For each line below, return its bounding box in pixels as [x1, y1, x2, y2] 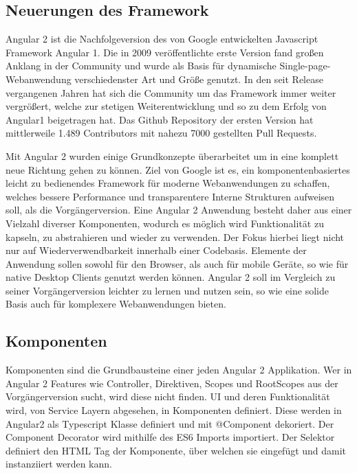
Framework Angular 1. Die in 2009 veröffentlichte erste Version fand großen [6, 45, 324, 59]
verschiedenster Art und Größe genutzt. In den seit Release [74, 71, 323, 86]
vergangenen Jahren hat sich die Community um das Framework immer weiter [6, 85, 336, 100]
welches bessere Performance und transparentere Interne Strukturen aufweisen [6, 189, 335, 203]
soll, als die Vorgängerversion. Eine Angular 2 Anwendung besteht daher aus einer [6, 203, 352, 217]
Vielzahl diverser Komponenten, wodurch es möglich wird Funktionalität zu [6, 216, 324, 230]
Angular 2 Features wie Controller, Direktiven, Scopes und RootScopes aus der [6, 376, 338, 390]
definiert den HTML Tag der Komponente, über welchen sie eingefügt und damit [6, 443, 347, 457]
